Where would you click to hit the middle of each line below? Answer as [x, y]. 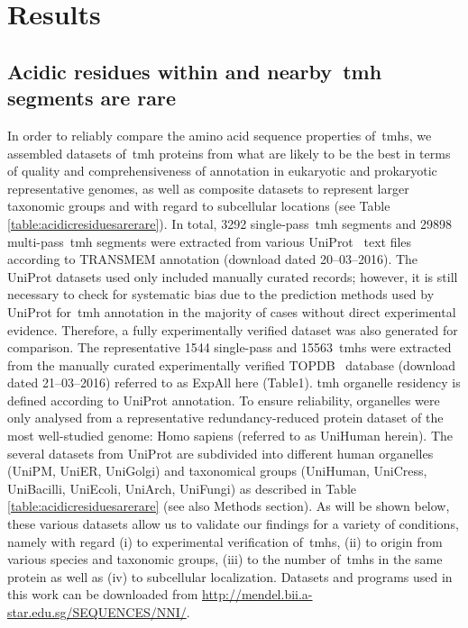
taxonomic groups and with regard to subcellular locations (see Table [199, 206]
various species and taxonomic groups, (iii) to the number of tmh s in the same [225, 559]
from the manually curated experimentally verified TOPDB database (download [232, 364]
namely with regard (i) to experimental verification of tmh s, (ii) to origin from [225, 541]
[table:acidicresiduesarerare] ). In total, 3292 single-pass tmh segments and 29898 [230, 223]
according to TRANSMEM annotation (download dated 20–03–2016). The [213, 259]
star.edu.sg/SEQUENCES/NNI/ [97, 612]
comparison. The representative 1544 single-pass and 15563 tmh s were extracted [229, 347]
